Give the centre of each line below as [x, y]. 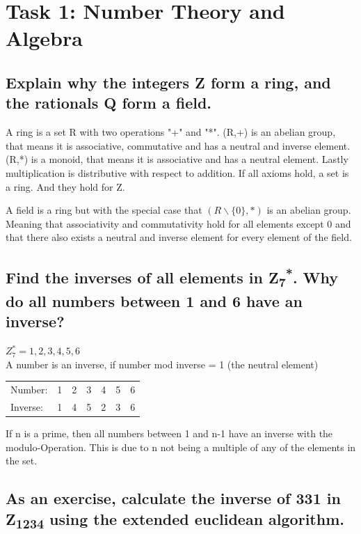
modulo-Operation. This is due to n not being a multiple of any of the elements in [181, 447]
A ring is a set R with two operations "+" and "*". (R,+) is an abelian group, [171, 132]
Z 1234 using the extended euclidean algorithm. [175, 520]
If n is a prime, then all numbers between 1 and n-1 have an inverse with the [169, 433]
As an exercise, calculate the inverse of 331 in [173, 498]
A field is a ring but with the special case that [104, 210]
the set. [22, 461]
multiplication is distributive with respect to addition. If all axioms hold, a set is [177, 172]
